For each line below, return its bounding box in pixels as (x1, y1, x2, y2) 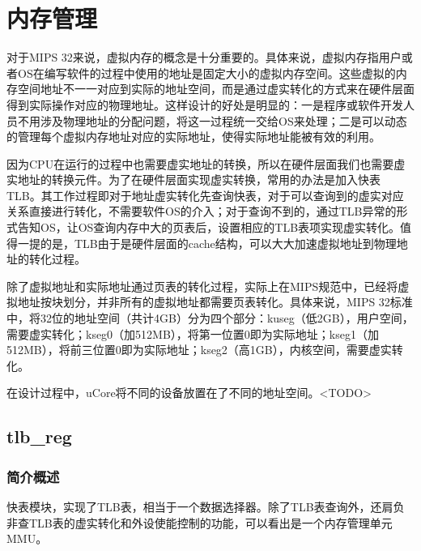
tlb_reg (6, 424, 72, 449)
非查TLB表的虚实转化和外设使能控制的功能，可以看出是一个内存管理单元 (6, 514, 393, 531)
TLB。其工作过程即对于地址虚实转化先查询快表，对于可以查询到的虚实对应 (6, 186, 404, 203)
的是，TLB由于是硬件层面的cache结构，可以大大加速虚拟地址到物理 (40, 234, 397, 251)
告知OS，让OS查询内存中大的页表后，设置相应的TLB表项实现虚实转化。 (17, 219, 401, 236)
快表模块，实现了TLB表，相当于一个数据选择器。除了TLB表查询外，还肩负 (6, 498, 405, 515)
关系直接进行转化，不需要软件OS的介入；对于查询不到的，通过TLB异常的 (6, 203, 397, 220)
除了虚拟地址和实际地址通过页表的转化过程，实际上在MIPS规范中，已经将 (6, 277, 398, 294)
